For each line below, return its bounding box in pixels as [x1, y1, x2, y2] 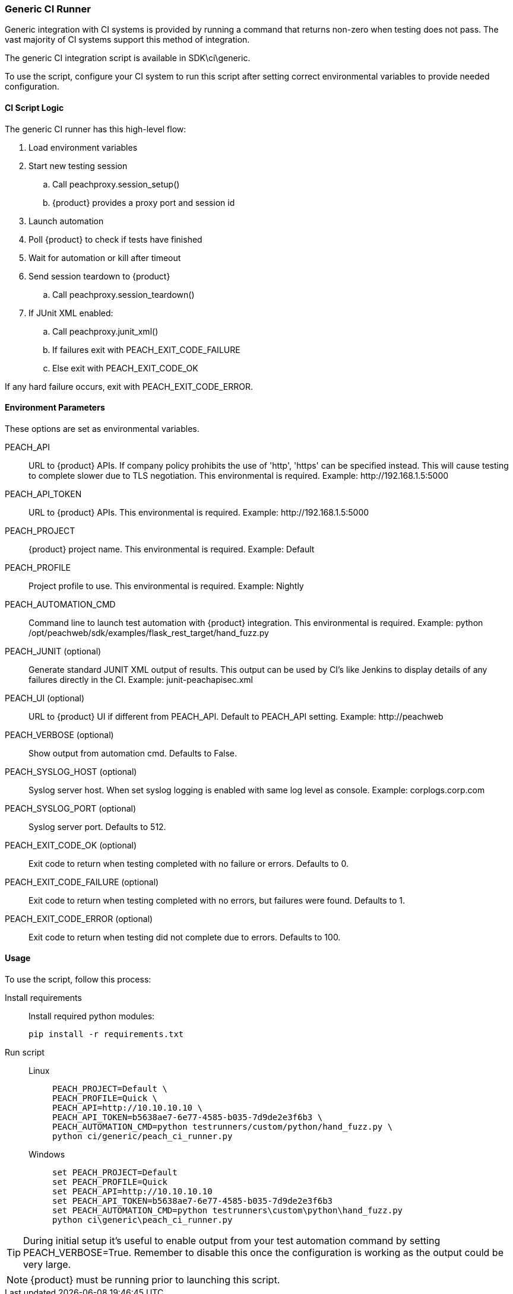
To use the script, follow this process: [5, 974, 151, 985]
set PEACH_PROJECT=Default [52, 1168, 178, 1178]
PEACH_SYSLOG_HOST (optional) [5, 766, 137, 777]
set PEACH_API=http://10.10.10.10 [52, 1187, 213, 1197]
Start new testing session [28, 160, 128, 171]
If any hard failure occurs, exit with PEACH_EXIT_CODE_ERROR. [5, 381, 253, 392]
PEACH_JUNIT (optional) [5, 646, 102, 656]
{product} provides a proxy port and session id [52, 197, 235, 208]
